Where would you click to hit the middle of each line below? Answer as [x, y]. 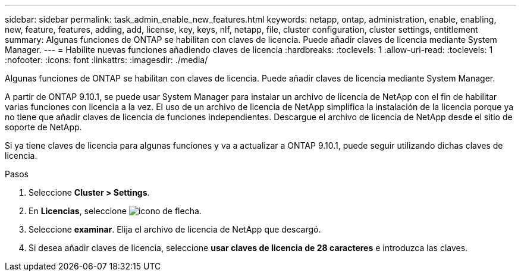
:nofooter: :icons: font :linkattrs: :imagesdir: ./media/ [106, 60]
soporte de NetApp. [43, 127]
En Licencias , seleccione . [115, 211]
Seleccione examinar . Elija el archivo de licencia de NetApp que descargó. [175, 229]
